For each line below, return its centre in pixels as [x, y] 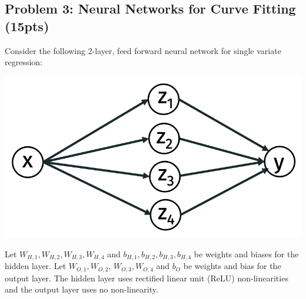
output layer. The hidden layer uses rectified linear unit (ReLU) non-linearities [147, 278]
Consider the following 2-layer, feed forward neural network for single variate [143, 50]
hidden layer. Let [36, 266]
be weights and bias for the [232, 266]
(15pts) [27, 26]
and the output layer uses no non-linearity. [82, 289]
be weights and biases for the [246, 253]
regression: [24, 62]
